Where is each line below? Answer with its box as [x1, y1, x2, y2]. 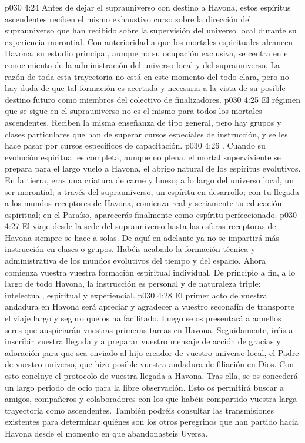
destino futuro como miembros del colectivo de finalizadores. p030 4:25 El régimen [5, 93, 301, 105]
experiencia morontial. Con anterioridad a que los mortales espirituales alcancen [5, 35, 293, 48]
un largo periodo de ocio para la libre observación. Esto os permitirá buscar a [5, 381, 284, 393]
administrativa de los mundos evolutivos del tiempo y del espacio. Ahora [5, 254, 266, 267]
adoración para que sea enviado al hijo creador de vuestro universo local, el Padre [5, 346, 299, 358]
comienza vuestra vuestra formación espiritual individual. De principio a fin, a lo [5, 266, 296, 278]
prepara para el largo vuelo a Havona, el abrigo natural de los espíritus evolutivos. [5, 162, 301, 174]
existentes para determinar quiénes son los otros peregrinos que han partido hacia [5, 415, 299, 428]
